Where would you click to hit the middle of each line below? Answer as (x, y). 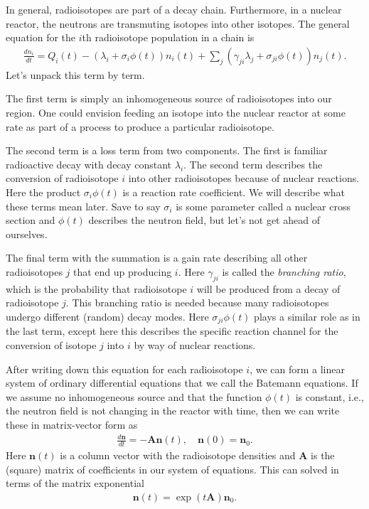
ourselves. (27, 234)
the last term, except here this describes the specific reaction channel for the (172, 331)
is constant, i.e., (330, 396)
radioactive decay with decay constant (89, 164)
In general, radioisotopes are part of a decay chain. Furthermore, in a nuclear (174, 9)
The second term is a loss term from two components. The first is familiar (167, 150)
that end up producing (123, 271)
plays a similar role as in (307, 316)
